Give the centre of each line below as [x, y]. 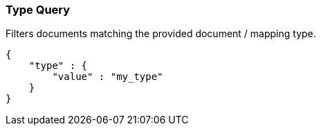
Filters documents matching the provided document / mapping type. [161, 34]
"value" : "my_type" [108, 77]
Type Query [38, 10]
